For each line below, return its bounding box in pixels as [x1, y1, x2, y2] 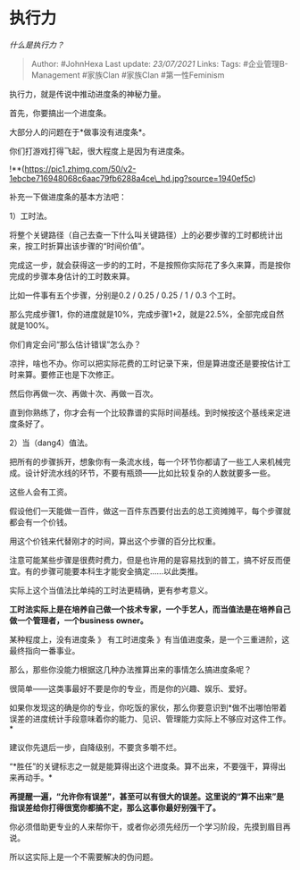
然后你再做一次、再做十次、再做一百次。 [9, 388, 158, 399]
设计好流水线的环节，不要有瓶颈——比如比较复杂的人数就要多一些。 [24, 467, 275, 478]
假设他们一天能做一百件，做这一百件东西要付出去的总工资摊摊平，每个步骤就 [9, 505, 291, 516]
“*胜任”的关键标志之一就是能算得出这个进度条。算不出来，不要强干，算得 [9, 761, 279, 772]
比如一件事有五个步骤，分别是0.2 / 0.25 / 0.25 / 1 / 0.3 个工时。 [9, 290, 241, 300]
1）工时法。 [9, 210, 52, 221]
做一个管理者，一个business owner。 [9, 614, 149, 626]
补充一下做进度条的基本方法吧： [9, 191, 127, 202]
